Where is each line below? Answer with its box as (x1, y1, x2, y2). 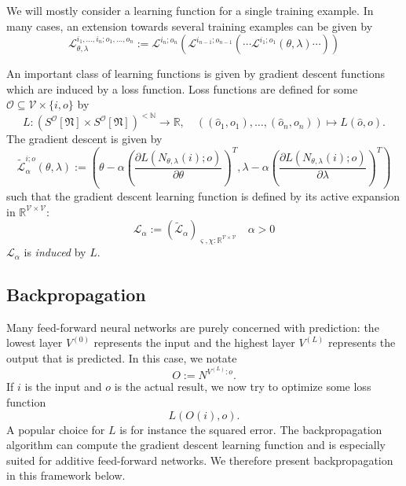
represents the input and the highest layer (93, 334, 295, 351)
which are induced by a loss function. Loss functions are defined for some (6, 80, 358, 97)
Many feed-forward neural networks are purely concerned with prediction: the (6, 318, 379, 335)
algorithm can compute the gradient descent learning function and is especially (6, 436, 386, 453)
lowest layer (6, 334, 63, 351)
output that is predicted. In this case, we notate (6, 350, 237, 366)
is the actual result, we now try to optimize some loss (114, 378, 371, 395)
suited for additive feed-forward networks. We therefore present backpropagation (6, 451, 393, 468)
